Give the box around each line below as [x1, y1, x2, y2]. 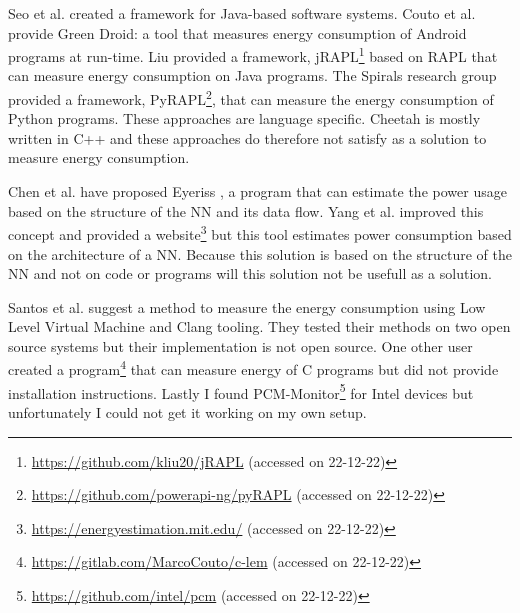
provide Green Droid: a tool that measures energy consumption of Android [8, 22, 467, 43]
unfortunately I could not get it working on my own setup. [8, 401, 367, 422]
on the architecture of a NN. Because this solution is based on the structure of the [8, 243, 512, 264]
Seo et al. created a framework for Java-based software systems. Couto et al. [8, 3, 476, 23]
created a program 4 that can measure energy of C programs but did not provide [8, 356, 499, 380]
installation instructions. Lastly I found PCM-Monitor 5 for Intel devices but [8, 379, 474, 403]
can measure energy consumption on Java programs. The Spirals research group [8, 65, 497, 86]
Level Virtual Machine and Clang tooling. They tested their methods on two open [8, 316, 511, 337]
